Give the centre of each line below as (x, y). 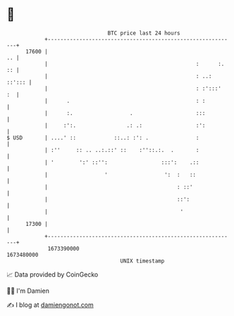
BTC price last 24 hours (144, 33)
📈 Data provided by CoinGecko (53, 274)
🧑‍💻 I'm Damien (28, 291)
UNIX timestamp (142, 261)
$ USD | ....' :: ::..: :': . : (103, 138)
